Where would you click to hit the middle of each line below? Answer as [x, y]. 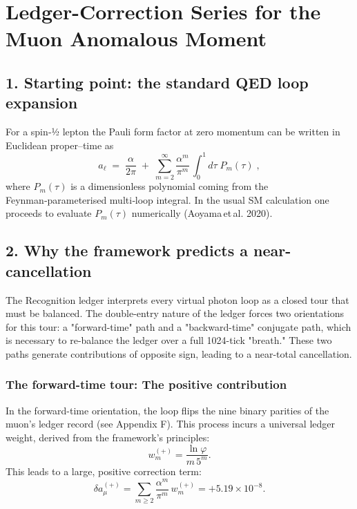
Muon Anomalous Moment [136, 38]
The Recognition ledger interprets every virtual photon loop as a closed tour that [177, 299]
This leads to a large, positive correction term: [104, 471]
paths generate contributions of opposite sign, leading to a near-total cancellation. [179, 353]
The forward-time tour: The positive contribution [146, 384]
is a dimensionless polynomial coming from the [170, 186]
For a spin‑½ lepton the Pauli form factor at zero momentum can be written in [173, 132]
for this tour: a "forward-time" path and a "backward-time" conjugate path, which [178, 326]
